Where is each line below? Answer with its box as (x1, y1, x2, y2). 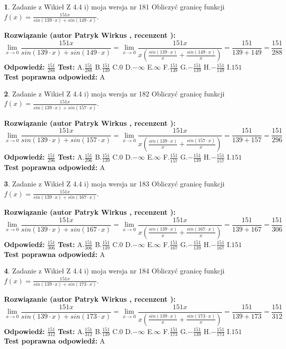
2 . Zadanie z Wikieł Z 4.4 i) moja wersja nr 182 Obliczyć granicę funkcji (4, 88, 225, 98)
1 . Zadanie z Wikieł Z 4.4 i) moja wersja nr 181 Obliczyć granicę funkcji (4, 1, 225, 11)
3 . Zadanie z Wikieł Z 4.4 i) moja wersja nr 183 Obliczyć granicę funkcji (4, 178, 225, 189)
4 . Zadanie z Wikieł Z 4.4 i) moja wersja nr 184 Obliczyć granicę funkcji (4, 265, 225, 276)
